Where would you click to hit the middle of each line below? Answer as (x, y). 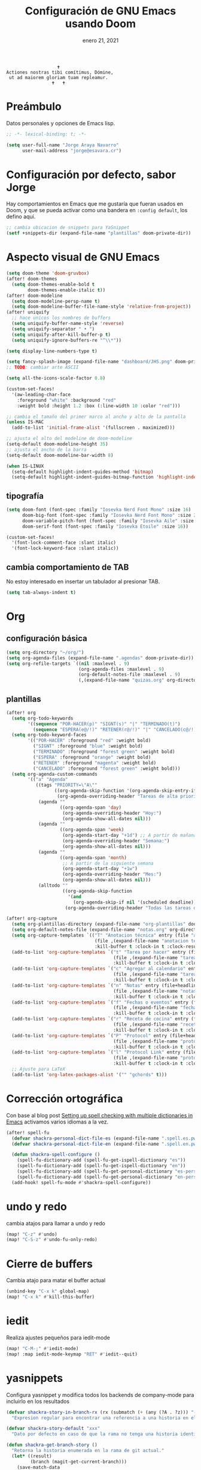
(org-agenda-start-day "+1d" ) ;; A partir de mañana (130, 835)
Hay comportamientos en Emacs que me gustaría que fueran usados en (95, 204)
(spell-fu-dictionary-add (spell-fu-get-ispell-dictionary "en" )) (101, 1166)
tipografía (25, 496)
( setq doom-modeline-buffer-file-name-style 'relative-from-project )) (101, 307)
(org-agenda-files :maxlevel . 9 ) (121, 669)
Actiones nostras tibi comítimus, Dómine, (60, 72)
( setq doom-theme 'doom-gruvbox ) (48, 273)
